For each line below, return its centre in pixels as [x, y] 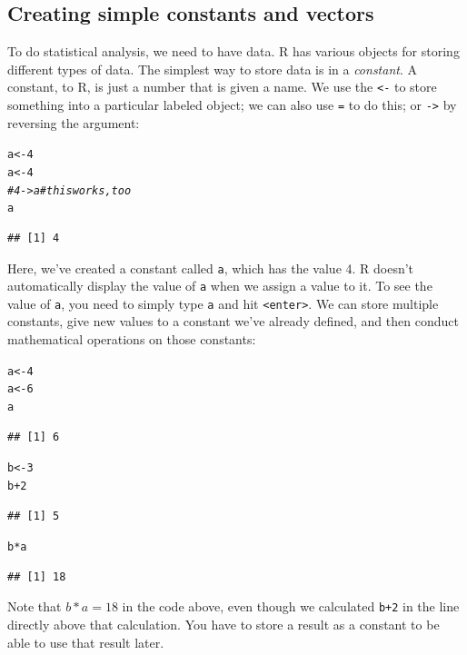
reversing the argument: [74, 122]
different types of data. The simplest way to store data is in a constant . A [212, 69]
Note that [35, 606]
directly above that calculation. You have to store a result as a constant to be [224, 625]
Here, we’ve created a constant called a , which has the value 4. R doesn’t [211, 268]
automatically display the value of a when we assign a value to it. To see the [220, 286]
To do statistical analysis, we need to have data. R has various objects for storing [233, 51]
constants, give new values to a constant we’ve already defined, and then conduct [233, 321]
